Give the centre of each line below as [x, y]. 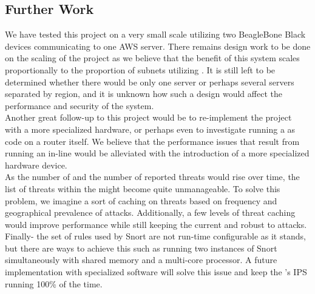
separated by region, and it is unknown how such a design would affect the [144, 94]
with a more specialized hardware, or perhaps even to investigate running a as [150, 129]
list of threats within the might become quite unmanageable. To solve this [143, 188]
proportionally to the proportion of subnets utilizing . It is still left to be [140, 69]
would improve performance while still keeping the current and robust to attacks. [156, 224]
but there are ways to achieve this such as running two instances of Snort [141, 248]
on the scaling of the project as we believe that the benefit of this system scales [152, 58]
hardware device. [36, 165]
